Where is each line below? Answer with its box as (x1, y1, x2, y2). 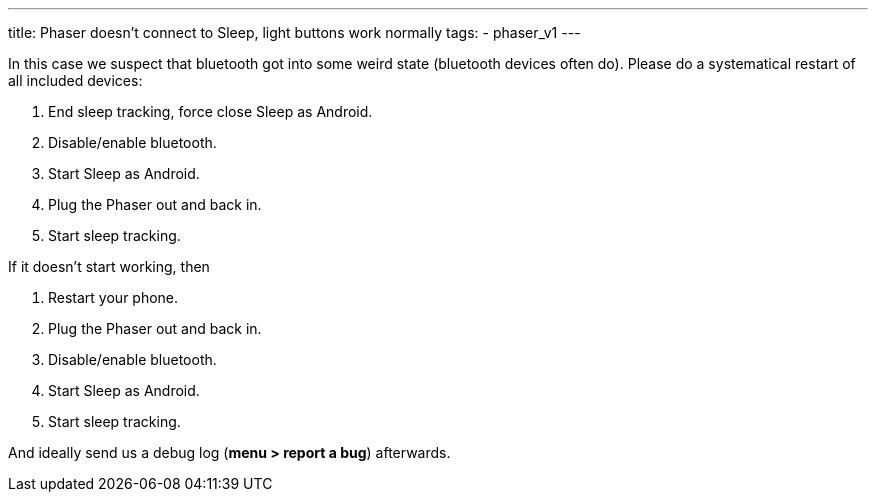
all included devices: (8, 72, 143, 89)
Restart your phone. (48, 289, 179, 306)
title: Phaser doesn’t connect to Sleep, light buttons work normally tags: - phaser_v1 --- (8, 24, 581, 41)
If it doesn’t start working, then (8, 258, 210, 275)
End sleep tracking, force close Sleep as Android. (48, 103, 373, 120)
